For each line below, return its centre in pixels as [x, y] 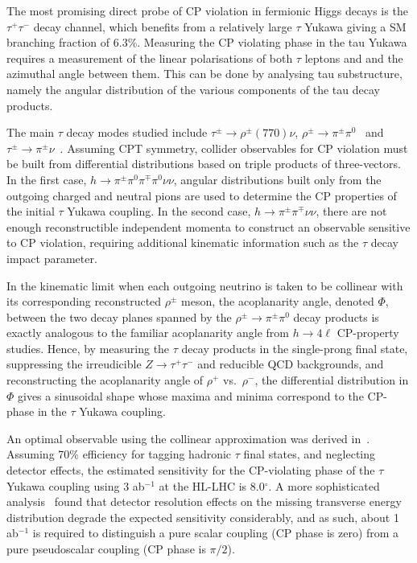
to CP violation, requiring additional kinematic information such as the [183, 242]
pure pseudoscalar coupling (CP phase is [106, 549]
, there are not [351, 211]
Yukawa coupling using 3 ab [76, 485]
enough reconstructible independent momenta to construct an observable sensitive [208, 226]
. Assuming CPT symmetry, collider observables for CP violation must [234, 148]
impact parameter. [52, 258]
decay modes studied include [137, 132]
